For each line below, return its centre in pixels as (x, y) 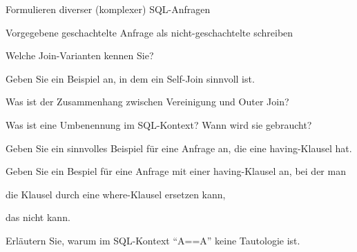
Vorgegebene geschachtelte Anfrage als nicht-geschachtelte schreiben (149, 32)
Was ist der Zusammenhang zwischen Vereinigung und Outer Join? (147, 102)
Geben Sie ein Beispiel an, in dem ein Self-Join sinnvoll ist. (130, 78)
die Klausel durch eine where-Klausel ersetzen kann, (116, 194)
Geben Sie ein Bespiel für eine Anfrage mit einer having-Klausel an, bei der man (176, 171)
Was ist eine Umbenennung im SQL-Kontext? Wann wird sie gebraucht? (159, 124)
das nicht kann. (38, 217)
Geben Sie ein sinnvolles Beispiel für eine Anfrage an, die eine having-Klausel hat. (179, 148)
